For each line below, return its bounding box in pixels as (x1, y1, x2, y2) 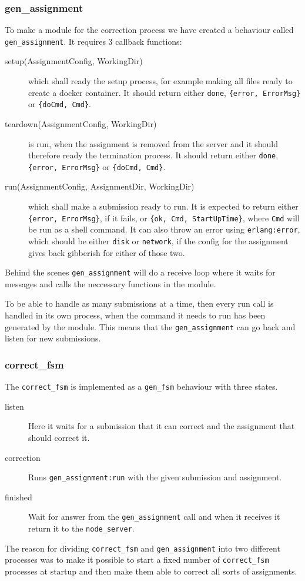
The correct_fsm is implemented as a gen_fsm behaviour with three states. (5, 380, 278, 393)
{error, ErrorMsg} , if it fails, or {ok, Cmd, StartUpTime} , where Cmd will (28, 211, 300, 224)
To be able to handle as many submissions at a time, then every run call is (5, 297, 274, 310)
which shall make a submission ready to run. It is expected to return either (28, 200, 299, 213)
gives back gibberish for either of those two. (28, 246, 185, 258)
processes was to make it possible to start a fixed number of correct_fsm (5, 553, 269, 566)
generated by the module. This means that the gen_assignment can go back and (5, 320, 296, 333)
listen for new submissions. (5, 332, 101, 344)
